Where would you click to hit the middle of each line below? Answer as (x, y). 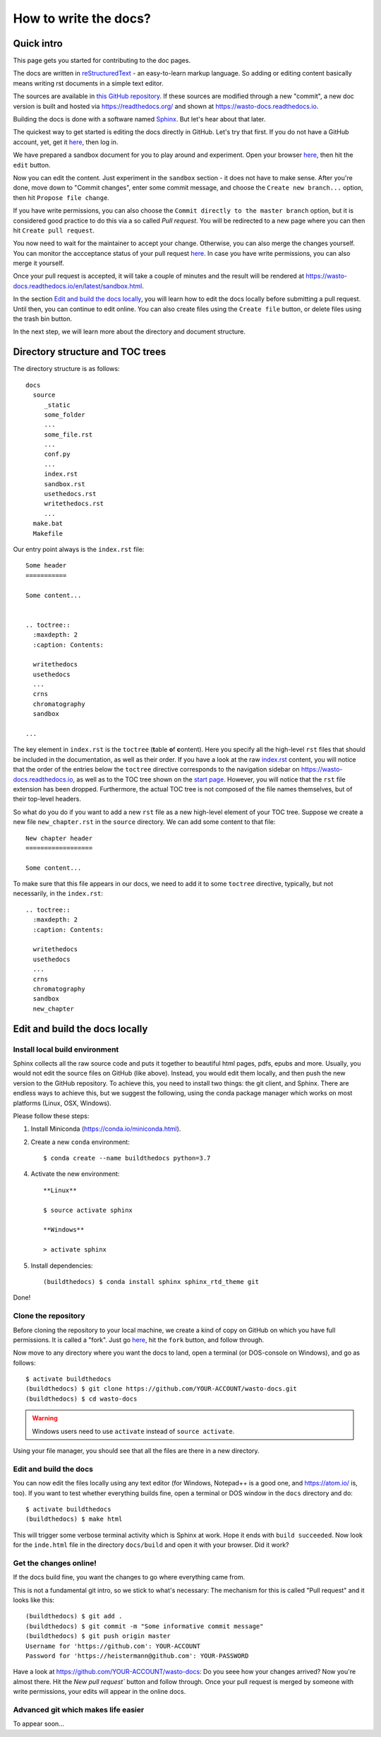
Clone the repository (49, 1316)
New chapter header (59, 838)
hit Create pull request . (54, 230)
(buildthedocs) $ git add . (74, 1616)
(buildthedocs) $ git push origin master (98, 1636)
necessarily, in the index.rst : (58, 893)
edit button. (32, 165)
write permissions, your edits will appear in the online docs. (99, 1692)
